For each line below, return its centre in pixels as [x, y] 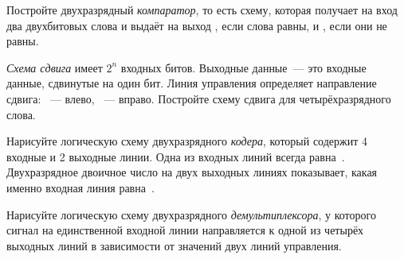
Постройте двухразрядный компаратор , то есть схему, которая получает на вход [202, 10]
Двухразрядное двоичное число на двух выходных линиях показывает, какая [192, 172]
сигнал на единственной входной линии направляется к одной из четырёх [185, 230]
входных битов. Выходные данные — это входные [243, 67]
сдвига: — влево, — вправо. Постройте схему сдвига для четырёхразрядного [199, 98]
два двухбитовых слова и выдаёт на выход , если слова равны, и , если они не [197, 25]
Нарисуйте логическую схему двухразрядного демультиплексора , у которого [191, 214]
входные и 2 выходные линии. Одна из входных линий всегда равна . [176, 156]
